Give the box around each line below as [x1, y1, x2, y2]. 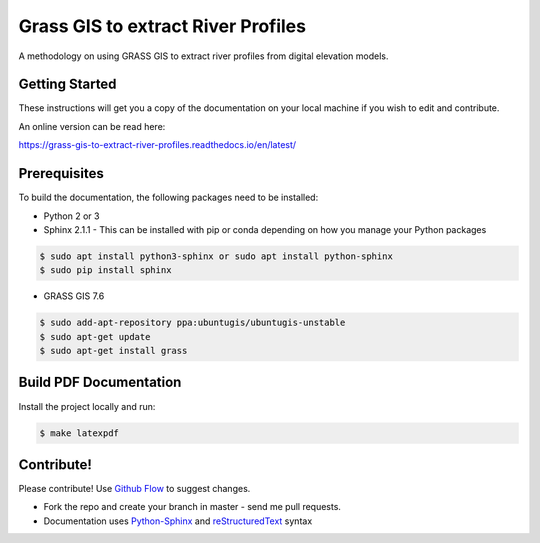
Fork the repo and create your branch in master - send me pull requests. [43, 501, 342, 513]
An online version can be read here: [18, 120, 166, 132]
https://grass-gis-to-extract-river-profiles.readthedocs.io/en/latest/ [18, 139, 297, 151]
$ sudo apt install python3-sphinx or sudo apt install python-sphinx [39, 250, 394, 262]
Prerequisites [18, 165, 104, 182]
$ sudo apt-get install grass [39, 345, 188, 357]
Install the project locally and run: [18, 400, 156, 412]
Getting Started [18, 76, 117, 93]
